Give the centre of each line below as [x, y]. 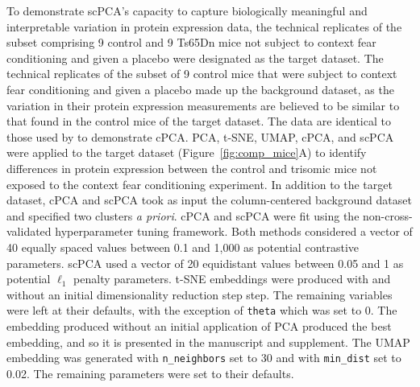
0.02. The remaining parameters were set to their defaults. [150, 373]
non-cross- [388, 215]
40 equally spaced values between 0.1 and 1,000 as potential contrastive [183, 247]
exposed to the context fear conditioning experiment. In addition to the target [200, 184]
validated [29, 231]
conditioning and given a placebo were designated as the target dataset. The [195, 58]
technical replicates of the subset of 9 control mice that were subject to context [202, 74]
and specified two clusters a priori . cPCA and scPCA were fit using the [183, 215]
